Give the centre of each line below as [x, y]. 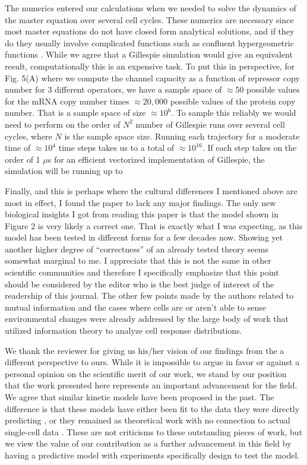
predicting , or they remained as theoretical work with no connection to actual [148, 420]
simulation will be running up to [64, 171]
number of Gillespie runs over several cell [210, 124]
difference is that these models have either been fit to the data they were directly [152, 408]
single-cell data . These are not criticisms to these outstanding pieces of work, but [154, 431]
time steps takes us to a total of [116, 148]
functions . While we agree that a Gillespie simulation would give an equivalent [149, 54]
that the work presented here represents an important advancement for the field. [151, 385]
